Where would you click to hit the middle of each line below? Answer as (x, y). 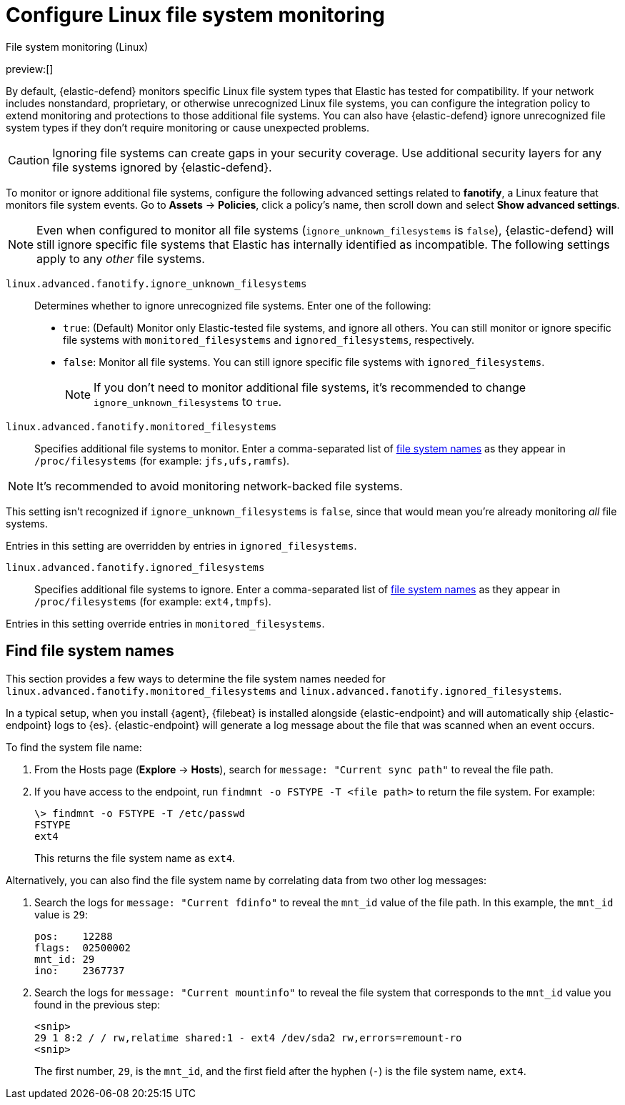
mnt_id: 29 (65, 959)
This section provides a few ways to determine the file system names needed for (196, 678)
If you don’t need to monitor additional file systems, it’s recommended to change (310, 387)
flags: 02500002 (82, 947)
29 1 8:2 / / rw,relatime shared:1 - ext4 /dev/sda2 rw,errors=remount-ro (248, 1037)
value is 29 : (61, 914)
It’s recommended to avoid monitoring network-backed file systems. (220, 486)
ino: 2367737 (80, 970)
